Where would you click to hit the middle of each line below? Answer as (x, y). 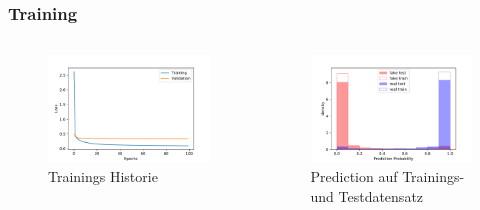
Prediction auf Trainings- (387, 176)
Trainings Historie (103, 176)
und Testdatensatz (367, 196)
